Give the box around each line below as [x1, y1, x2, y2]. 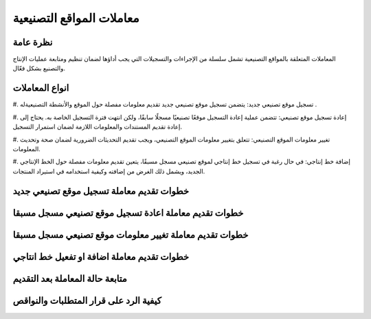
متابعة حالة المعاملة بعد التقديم [12, 272, 127, 285]
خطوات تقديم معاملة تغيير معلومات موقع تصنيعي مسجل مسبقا [12, 229, 249, 241]
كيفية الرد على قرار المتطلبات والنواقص [12, 294, 161, 306]
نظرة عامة [12, 36, 53, 48]
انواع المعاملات [12, 82, 69, 94]
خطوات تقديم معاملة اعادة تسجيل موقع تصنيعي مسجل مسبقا [12, 207, 244, 219]
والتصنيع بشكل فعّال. [12, 64, 65, 72]
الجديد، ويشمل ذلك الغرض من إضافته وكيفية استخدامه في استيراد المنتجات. [12, 167, 205, 175]
